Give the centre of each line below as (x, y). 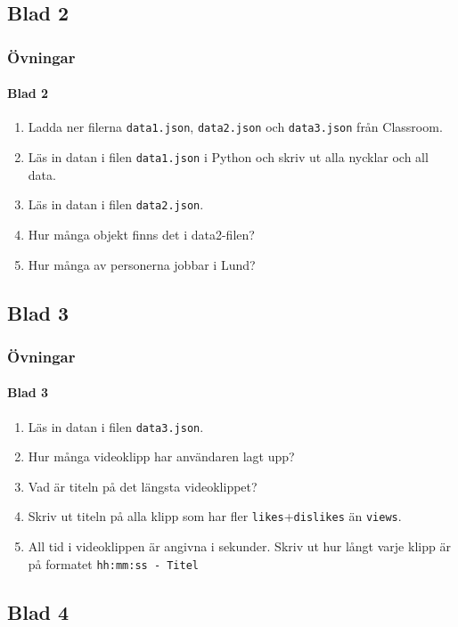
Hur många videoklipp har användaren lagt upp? (161, 456)
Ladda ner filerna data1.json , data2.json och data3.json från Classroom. (235, 127)
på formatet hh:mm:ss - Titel (113, 563)
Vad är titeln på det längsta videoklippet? (143, 486)
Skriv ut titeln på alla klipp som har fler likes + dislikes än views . (215, 516)
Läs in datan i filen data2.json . (116, 204)
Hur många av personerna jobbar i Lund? (142, 264)
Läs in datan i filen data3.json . (116, 426)
